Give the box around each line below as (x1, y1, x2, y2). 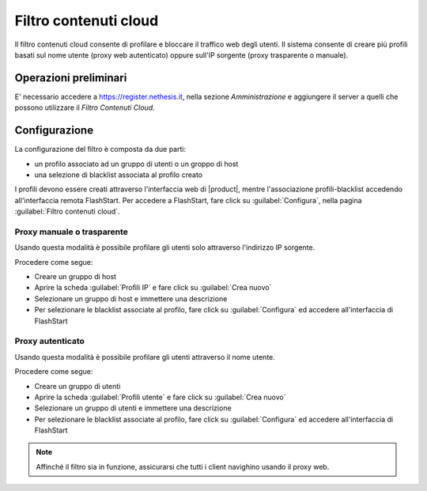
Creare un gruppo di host (34, 272, 117, 281)
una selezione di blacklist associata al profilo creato (34, 170, 203, 179)
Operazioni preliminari (14, 71, 127, 85)
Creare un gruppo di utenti (34, 381, 121, 391)
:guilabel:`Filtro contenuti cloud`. (14, 206, 120, 217)
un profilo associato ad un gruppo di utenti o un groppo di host (34, 159, 239, 168)
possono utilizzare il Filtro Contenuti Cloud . (14, 103, 156, 112)
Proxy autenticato (14, 336, 85, 347)
